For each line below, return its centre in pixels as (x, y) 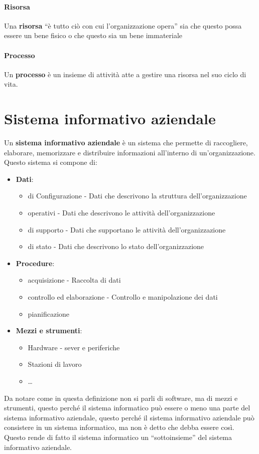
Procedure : (35, 263)
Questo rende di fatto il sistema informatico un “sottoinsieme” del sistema (118, 437)
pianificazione (49, 313)
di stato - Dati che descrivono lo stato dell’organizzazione (116, 246)
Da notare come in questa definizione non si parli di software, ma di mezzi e (121, 398)
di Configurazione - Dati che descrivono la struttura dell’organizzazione (137, 196)
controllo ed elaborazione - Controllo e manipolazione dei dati (123, 297)
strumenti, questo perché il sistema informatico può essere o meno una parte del (127, 408)
